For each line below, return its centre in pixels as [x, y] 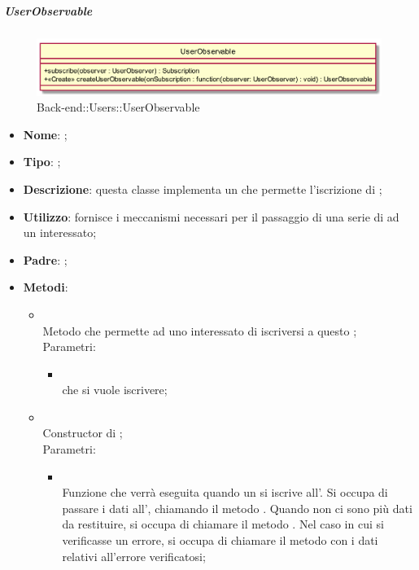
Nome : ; [45, 134]
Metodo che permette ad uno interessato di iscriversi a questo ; [200, 330]
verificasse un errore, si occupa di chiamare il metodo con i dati [220, 540]
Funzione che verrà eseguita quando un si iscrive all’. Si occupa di [225, 492]
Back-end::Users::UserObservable [118, 107]
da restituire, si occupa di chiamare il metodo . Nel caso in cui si [223, 524]
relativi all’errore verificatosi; [134, 556]
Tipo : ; [42, 162]
